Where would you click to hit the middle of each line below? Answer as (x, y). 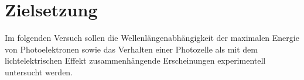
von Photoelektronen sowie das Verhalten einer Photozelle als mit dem (131, 49)
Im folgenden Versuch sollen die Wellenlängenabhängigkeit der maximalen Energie (152, 38)
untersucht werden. (39, 72)
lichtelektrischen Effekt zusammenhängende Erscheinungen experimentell (135, 60)
